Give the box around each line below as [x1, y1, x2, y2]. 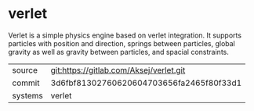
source [12, 64, 38, 75]
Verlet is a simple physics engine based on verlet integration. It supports [8, 30, 241, 40]
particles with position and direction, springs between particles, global [8, 38, 235, 48]
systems [12, 90, 43, 101]
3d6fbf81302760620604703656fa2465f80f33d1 [50, 77, 242, 88]
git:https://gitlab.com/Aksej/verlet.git [50, 64, 186, 75]
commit [12, 77, 40, 88]
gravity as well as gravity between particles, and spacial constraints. [8, 47, 229, 56]
